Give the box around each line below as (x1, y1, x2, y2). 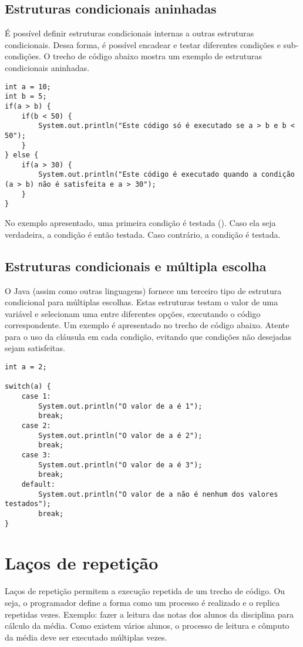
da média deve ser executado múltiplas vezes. (5, 631, 167, 643)
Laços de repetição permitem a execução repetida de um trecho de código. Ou (5, 585, 285, 597)
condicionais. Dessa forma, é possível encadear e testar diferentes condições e (5, 38, 281, 50)
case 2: (21, 422, 51, 430)
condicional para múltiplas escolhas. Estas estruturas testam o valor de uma (5, 296, 278, 308)
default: (21, 480, 55, 488)
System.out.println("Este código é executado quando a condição (38, 170, 295, 179)
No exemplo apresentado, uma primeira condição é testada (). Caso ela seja (5, 217, 276, 229)
